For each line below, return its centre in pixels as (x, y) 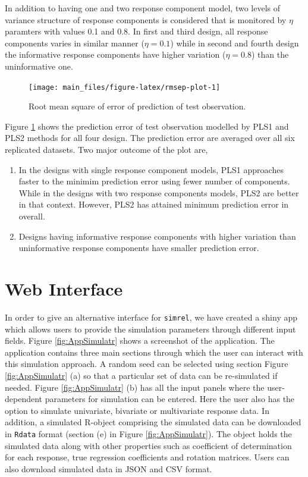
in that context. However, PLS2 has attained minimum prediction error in (154, 204)
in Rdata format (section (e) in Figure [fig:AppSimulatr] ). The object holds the (148, 433)
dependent (24, 399)
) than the (270, 54)
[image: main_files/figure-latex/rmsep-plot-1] (125, 87)
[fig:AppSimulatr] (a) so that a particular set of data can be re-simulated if (141, 375)
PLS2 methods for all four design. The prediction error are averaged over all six (150, 138)
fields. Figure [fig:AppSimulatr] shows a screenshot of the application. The (140, 341)
